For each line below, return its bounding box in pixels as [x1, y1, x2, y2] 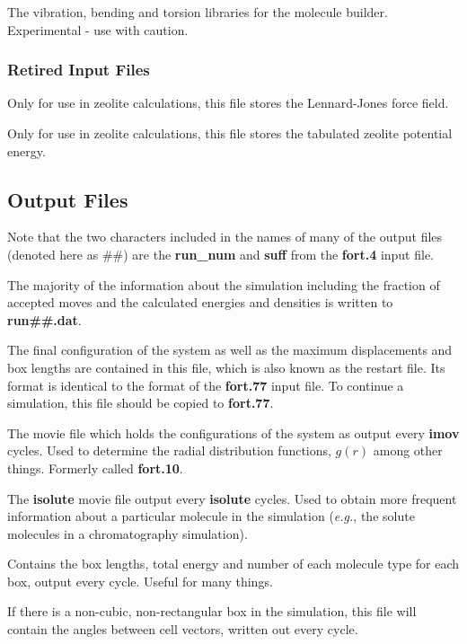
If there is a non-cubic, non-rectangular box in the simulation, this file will [7, 602, 417, 621]
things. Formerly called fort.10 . [7, 458, 183, 477]
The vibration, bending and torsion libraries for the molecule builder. [7, 3, 388, 21]
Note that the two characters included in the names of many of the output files [7, 227, 443, 246]
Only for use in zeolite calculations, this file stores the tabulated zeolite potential [7, 124, 453, 142]
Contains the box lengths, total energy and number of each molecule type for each [7, 554, 460, 573]
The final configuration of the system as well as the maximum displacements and [7, 340, 453, 359]
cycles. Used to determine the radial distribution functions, [7, 441, 331, 460]
